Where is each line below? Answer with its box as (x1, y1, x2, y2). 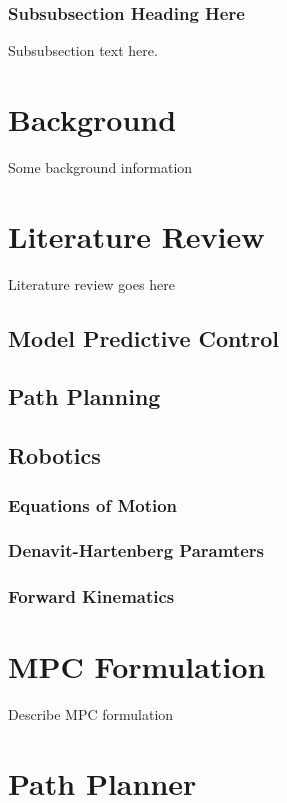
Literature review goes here (8, 273, 175, 294)
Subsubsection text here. (8, 40, 158, 61)
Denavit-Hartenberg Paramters (8, 538, 265, 563)
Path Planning (8, 381, 161, 412)
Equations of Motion (8, 492, 178, 517)
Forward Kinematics (8, 584, 175, 609)
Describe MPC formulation (8, 704, 174, 725)
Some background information (8, 156, 193, 177)
